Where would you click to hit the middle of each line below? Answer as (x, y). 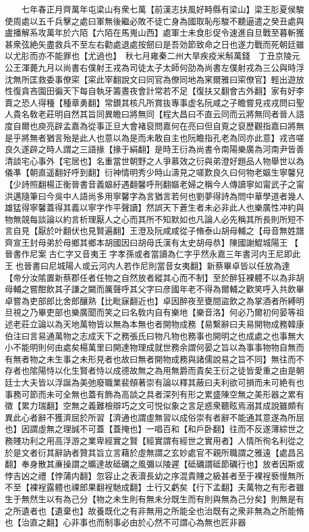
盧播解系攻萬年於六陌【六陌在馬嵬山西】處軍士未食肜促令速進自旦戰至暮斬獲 (154, 32)
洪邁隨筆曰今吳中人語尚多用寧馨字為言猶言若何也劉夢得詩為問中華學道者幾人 (154, 195)
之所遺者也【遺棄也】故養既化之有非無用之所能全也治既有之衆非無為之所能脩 (154, 510)
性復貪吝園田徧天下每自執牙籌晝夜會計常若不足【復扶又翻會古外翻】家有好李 (154, 91)
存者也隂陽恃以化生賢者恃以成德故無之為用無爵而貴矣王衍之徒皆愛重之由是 (150, 370)
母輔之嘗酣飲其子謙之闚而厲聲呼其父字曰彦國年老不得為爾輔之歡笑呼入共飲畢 (154, 289)
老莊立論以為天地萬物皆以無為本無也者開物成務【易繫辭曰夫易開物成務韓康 (158, 324)
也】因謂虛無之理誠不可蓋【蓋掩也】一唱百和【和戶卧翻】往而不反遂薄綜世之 (154, 429)
